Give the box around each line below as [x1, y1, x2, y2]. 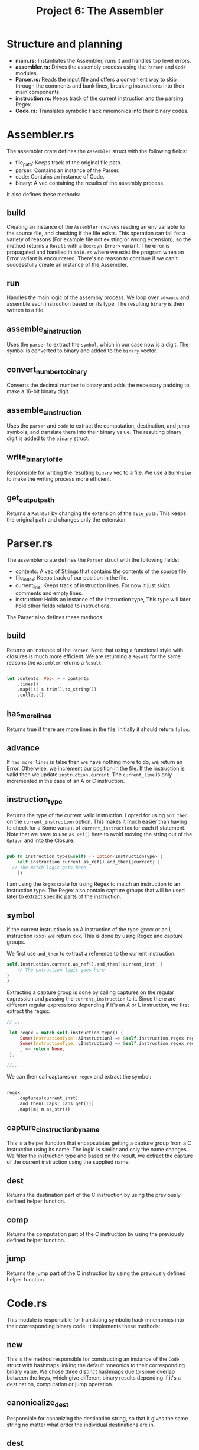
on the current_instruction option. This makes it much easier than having [6, 818, 188, 825]
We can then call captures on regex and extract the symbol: [6, 1073, 152, 1080]
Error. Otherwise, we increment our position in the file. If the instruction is [6, 765, 185, 772]
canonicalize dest [6, 1397, 69, 1409]
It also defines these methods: [6, 190, 80, 198]
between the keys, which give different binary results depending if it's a [6, 1374, 181, 1381]
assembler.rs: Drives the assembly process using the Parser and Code [15, 63, 187, 70]
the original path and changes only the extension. [6, 516, 128, 523]
